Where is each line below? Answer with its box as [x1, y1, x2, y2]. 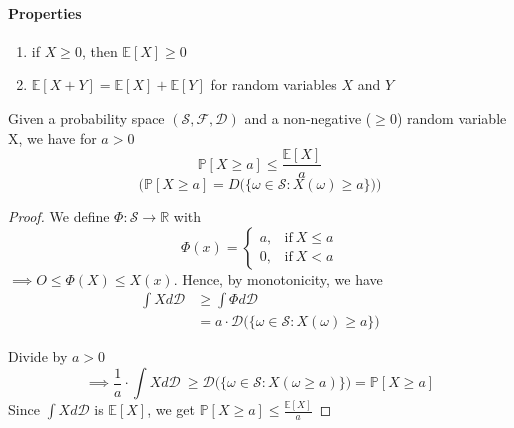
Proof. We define [8, 206, 110, 227]
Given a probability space [8, 107, 165, 128]
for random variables [210, 74, 337, 95]
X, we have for [8, 127, 97, 148]
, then [81, 40, 118, 61]
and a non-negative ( [244, 107, 372, 128]
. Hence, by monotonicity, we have [173, 268, 383, 289]
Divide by [8, 346, 68, 367]
